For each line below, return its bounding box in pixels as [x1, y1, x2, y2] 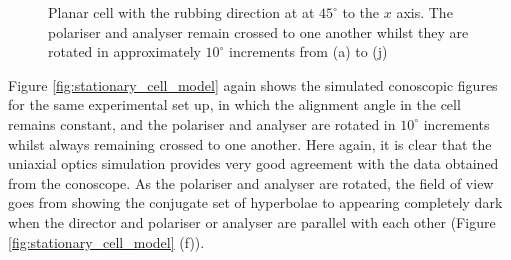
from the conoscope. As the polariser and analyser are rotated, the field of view [8, 172, 494, 193]
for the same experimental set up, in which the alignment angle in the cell [8, 94, 461, 115]
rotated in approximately [48, 41, 201, 62]
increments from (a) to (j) [229, 41, 388, 62]
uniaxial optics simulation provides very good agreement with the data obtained [8, 153, 499, 174]
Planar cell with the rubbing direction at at [48, 2, 315, 22]
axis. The [396, 2, 453, 22]
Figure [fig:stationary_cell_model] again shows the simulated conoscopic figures [8, 74, 498, 95]
